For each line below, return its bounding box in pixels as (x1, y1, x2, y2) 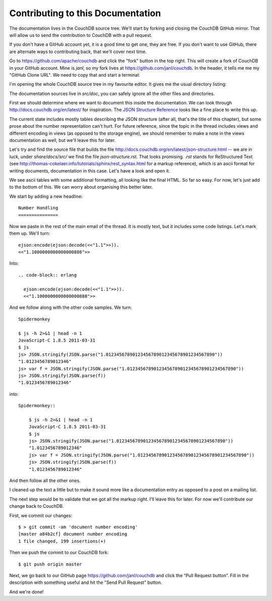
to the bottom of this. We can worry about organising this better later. (9, 184, 153, 190)
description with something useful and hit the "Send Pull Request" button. (9, 579, 162, 585)
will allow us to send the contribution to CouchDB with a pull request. (9, 32, 153, 38)
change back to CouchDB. (9, 503, 64, 509)
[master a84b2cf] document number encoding (18, 531, 127, 537)
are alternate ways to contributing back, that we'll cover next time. (9, 48, 147, 54)
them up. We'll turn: (9, 230, 50, 237)
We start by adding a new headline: (9, 193, 83, 199)
